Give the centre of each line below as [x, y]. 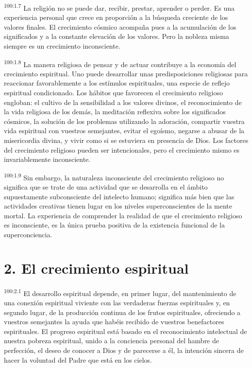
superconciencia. [28, 235]
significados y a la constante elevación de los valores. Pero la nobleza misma [117, 36]
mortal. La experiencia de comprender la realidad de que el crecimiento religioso [123, 215]
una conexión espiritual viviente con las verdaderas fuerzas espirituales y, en [117, 302]
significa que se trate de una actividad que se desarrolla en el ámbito [106, 187]
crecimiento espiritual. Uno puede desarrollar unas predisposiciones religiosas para [126, 73]
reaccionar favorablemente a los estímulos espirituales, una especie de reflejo [117, 83]
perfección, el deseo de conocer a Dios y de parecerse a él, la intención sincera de [124, 350]
